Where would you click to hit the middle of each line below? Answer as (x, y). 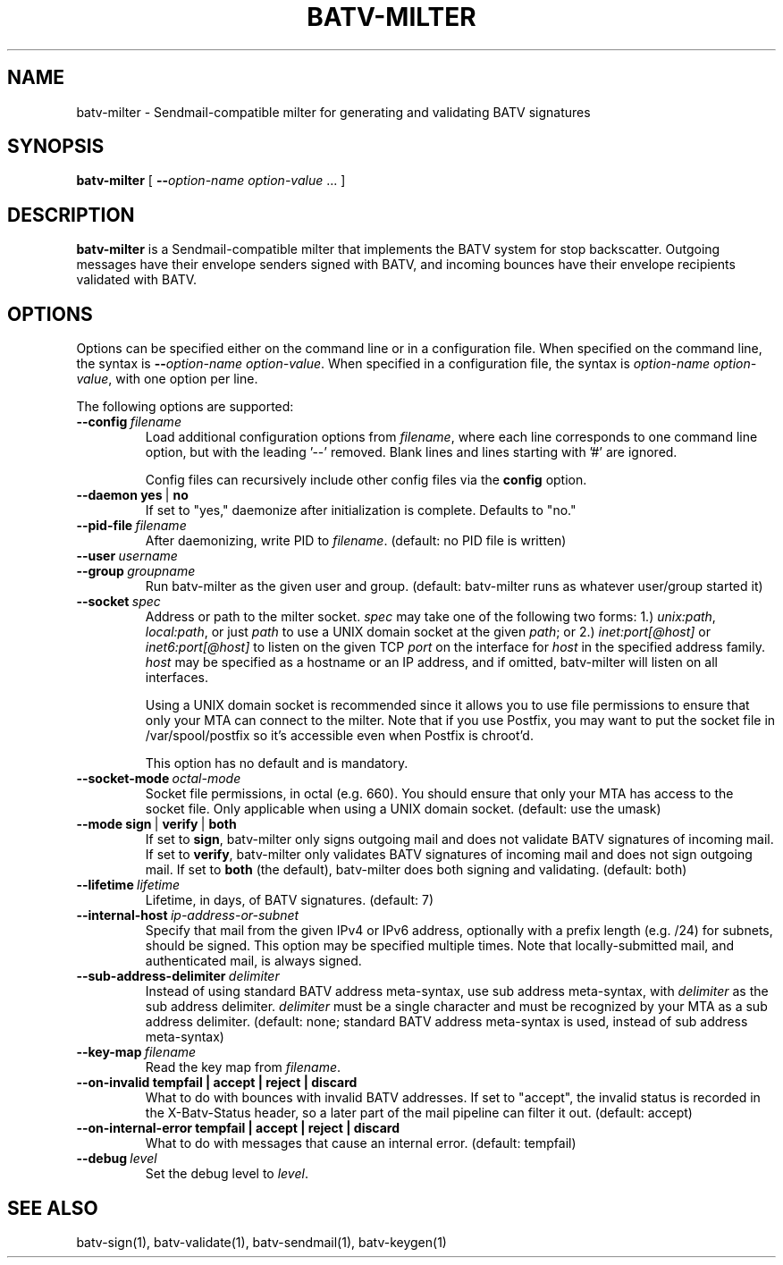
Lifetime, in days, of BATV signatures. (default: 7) (290, 900)
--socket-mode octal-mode (159, 779)
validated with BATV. (137, 280)
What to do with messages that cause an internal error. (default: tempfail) (361, 1143)
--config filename (129, 422)
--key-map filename (136, 1052)
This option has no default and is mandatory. (277, 763)
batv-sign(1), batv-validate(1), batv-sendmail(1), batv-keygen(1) (261, 1242)
